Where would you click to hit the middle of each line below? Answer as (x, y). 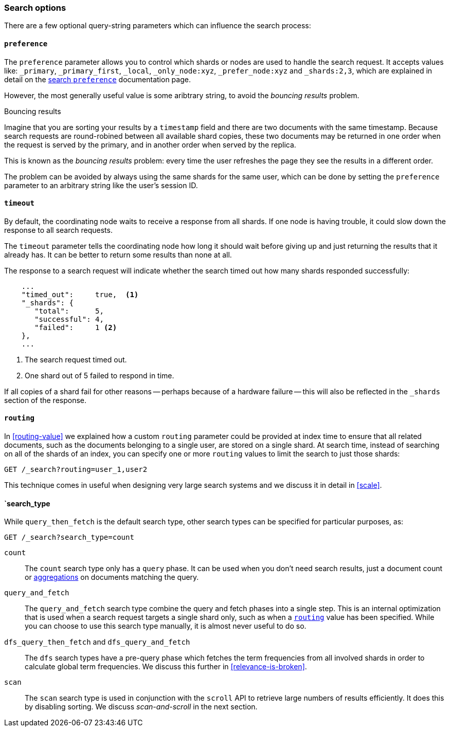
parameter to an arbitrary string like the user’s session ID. (101, 185)
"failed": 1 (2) (76, 327)
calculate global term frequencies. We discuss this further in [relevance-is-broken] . (166, 667)
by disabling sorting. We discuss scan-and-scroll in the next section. (141, 707)
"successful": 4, (69, 319)
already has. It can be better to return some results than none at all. (118, 254)
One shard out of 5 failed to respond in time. (100, 375)
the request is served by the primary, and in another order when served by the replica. (150, 144)
